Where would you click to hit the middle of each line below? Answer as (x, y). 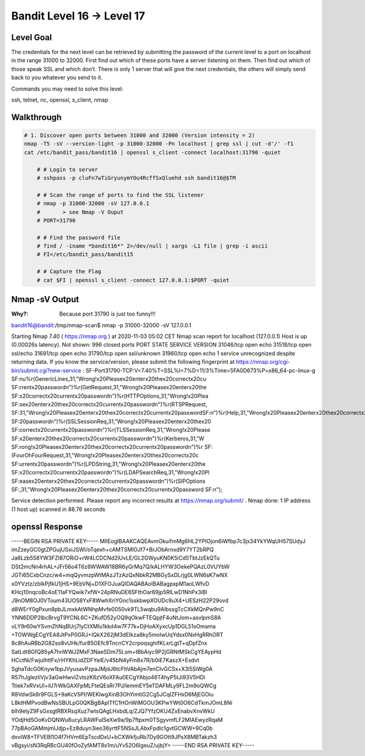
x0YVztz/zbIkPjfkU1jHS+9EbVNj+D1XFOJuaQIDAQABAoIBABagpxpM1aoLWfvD (110, 583)
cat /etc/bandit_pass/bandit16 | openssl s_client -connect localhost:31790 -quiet (152, 152)
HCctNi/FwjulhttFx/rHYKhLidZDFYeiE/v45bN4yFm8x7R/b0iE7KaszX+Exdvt (105, 661)
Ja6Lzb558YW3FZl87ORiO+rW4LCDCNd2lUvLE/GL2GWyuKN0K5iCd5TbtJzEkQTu (116, 558)
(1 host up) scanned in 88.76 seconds (58, 509)
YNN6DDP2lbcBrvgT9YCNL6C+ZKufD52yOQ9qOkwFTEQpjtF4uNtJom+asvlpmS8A (116, 618)
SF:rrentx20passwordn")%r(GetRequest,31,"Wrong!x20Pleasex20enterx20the (109, 387)
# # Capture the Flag (69, 272)
